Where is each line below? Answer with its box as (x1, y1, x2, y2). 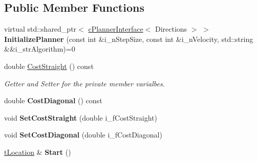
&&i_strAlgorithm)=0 (4, 43, 75, 54)
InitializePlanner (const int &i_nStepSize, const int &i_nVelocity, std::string (4, 33, 253, 44)
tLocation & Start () (4, 146, 71, 157)
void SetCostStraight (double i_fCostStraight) (4, 112, 158, 123)
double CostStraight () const (4, 60, 94, 71)
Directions (155, 24, 187, 34)
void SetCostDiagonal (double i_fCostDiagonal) (4, 129, 162, 140)
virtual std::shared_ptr (4, 24, 77, 34)
